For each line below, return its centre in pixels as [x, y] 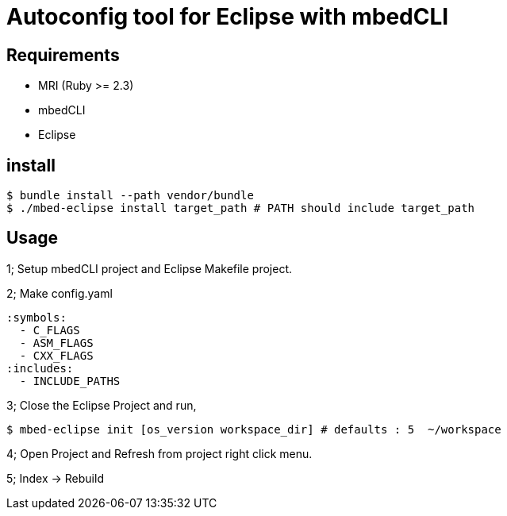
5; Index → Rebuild [55, 478]
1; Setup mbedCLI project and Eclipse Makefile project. [150, 268]
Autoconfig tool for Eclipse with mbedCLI [228, 17]
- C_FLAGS [50, 330]
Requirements [63, 55]
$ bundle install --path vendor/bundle [130, 196]
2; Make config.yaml [60, 293]
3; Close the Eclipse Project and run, [102, 405]
